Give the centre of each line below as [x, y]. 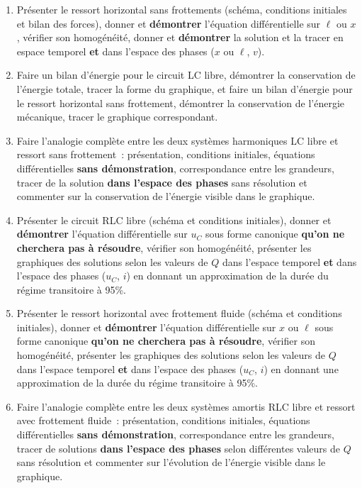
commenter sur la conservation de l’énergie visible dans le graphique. [166, 196]
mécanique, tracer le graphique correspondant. [117, 117]
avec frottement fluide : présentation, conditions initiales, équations [163, 420]
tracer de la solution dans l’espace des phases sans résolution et [162, 182]
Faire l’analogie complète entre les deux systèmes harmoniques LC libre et [177, 140]
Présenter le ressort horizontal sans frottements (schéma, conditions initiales [182, 9]
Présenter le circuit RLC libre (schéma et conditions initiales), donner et [174, 220]
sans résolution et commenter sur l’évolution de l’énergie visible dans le [171, 462]
